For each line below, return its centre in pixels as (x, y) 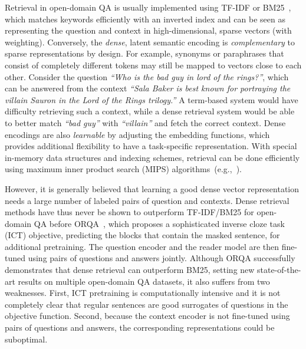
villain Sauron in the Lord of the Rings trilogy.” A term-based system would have (152, 99)
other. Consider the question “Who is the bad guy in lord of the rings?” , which (147, 76)
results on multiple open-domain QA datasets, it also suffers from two (144, 281)
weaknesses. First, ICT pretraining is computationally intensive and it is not (143, 293)
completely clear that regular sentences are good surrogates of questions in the (147, 304)
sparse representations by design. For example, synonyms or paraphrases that (144, 53)
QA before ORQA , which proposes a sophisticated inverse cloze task (159, 223)
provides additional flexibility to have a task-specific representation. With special (151, 146)
